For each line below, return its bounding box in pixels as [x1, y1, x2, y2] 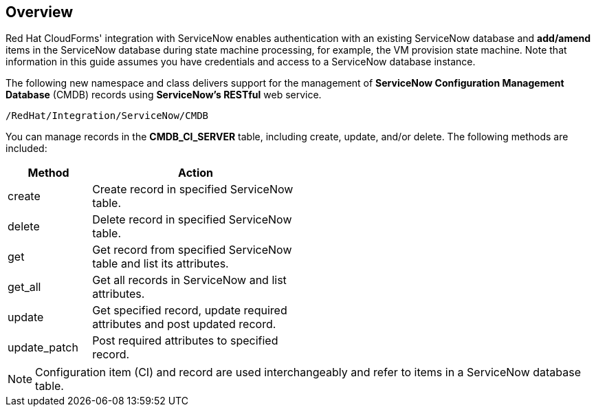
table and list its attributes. [92, 257, 229, 271]
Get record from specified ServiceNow [92, 243, 292, 257]
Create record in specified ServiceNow [92, 182, 294, 197]
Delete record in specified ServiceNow [92, 213, 292, 227]
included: [5, 142, 47, 155]
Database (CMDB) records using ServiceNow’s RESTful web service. [5, 89, 322, 101]
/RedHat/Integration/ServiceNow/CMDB [5, 110, 209, 122]
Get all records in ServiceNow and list [92, 273, 287, 288]
